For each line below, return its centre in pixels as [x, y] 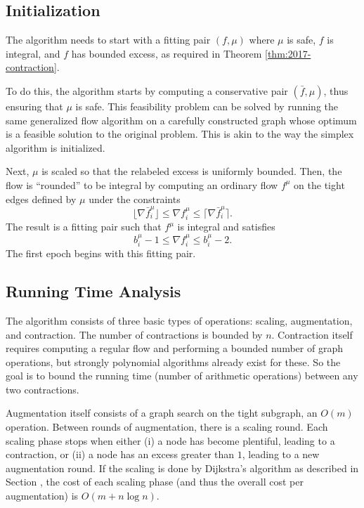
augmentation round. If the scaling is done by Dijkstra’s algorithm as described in [182, 468]
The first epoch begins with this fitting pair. [101, 253]
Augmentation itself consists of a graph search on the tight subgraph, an [162, 413]
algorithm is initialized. [56, 147]
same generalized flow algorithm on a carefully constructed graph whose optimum [181, 120]
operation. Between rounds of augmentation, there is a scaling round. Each [167, 427]
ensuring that [34, 106]
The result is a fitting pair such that [84, 227]
